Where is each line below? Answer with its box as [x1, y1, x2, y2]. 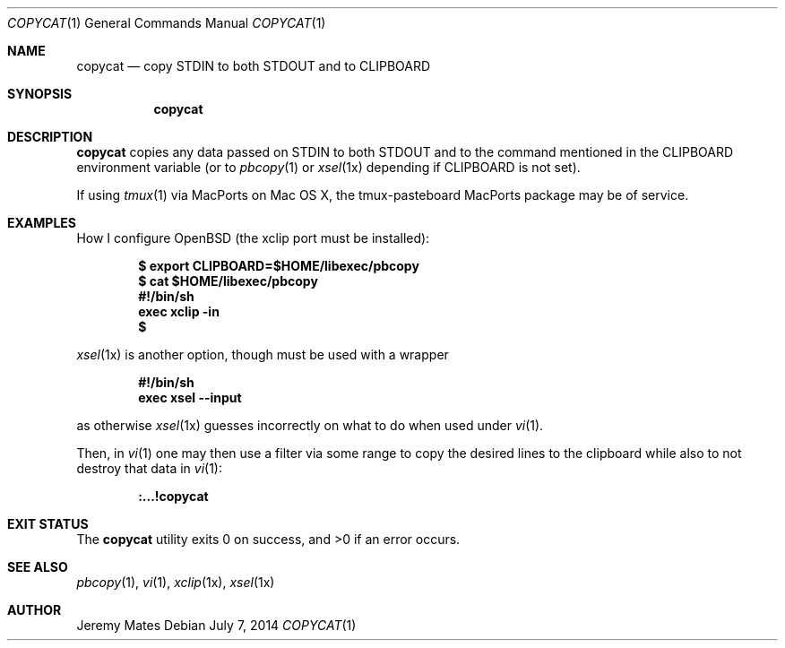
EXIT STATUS [7, 516, 89, 531]
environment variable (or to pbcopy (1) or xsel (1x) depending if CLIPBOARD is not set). [76, 160, 581, 175]
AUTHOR [7, 602, 62, 618]
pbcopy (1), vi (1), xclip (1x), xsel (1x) [76, 575, 275, 590]
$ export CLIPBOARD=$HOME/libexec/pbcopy [138, 258, 419, 273]
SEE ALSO [7, 559, 68, 575]
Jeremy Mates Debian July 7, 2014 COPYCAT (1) [76, 618, 357, 633]
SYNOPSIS [7, 86, 73, 101]
